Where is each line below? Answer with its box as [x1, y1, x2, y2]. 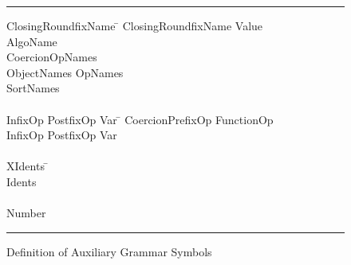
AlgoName [6, 33, 57, 49]
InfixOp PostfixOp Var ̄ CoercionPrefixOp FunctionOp [6, 111, 274, 127]
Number [6, 205, 46, 221]
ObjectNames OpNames [6, 64, 124, 80]
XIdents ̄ [6, 158, 49, 174]
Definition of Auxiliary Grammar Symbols [6, 243, 212, 259]
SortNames [6, 80, 60, 96]
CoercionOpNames [6, 49, 97, 65]
